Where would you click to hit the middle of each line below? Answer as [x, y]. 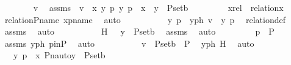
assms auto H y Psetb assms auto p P [139, 31]
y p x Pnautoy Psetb [59, 55]
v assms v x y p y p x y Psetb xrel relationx [158, 7]
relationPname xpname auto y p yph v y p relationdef [145, 19]
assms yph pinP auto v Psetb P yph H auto [129, 43]
